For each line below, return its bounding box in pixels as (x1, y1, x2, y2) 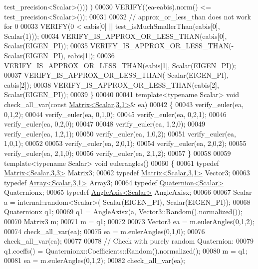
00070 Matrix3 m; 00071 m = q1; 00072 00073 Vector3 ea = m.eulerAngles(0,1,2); (4, 216, 255, 227)
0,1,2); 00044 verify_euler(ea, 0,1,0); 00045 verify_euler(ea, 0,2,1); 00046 (4, 109, 227, 119)
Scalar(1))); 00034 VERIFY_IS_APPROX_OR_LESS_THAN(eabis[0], (4, 30, 227, 41)
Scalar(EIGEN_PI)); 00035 (4, 40, 88, 51)
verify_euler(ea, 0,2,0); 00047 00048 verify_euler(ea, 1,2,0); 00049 (4, 119, 206, 129)
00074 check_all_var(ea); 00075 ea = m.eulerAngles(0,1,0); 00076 (4, 226, 205, 236)
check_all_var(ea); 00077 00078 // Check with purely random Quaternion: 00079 (4, 236, 254, 246)
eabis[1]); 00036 (67, 50, 115, 60)
